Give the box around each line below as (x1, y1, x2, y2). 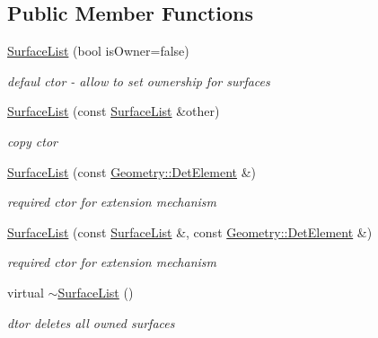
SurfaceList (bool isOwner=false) (7, 41, 189, 60)
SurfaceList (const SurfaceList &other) (7, 102, 220, 120)
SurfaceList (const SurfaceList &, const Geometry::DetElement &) (7, 222, 373, 241)
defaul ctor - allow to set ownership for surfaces (7, 71, 270, 90)
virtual (7, 282, 44, 301)
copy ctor (7, 131, 57, 150)
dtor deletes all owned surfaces (7, 313, 175, 332)
